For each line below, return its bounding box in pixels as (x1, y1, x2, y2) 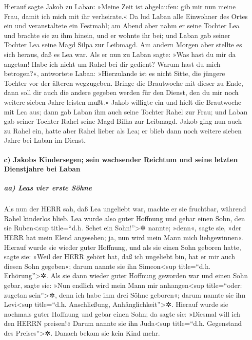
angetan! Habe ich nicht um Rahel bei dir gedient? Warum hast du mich (4, 58, 221, 69)
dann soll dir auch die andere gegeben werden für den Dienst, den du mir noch (4, 87, 239, 97)
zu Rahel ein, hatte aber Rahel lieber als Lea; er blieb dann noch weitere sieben (4, 125, 242, 135)
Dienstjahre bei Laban (4, 164, 80, 174)
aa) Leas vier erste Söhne (4, 183, 92, 193)
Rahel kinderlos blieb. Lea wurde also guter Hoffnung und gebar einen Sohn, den (4, 213, 245, 223)
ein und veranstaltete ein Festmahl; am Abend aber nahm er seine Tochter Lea (4, 20, 240, 31)
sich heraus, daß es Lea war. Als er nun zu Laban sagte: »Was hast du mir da (4, 49, 236, 59)
